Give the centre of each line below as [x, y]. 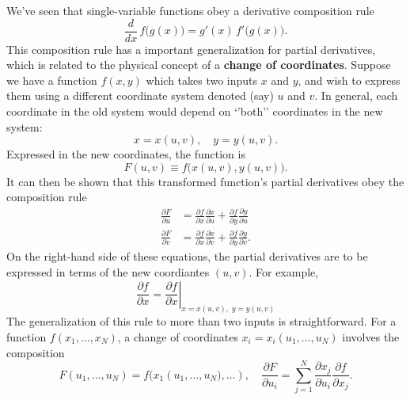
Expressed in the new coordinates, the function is [126, 154]
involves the [371, 336]
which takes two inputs [202, 80]
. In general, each [356, 95]
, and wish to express [349, 80]
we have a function [52, 80]
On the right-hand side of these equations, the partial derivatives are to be [187, 256]
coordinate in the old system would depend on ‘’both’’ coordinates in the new [195, 111]
